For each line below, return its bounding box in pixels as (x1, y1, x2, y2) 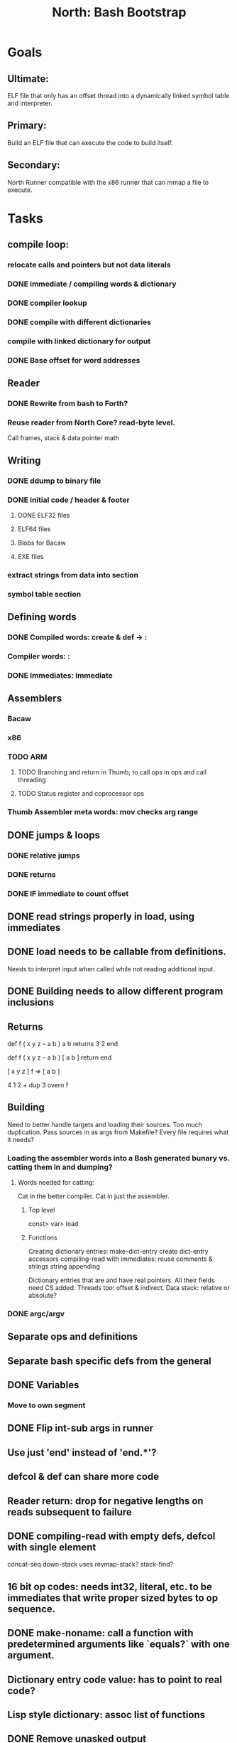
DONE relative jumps (7, 851, 80, 860)
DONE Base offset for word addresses (7, 355, 140, 365)
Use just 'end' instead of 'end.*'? (7, 1446, 157, 1459)
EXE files (17, 552, 44, 560)
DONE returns (7, 869, 57, 879)
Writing (7, 454, 41, 467)
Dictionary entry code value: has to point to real (7, 1673, 222, 1685)
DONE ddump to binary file (7, 476, 101, 486)
